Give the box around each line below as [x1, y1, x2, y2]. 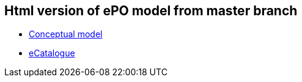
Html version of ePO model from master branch [4, 3, 298, 18]
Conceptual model [29, 29, 103, 40]
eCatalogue [29, 48, 75, 59]
